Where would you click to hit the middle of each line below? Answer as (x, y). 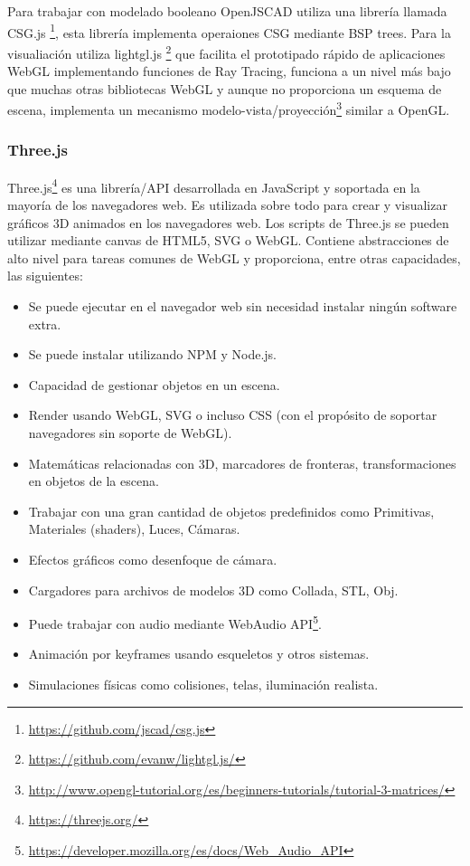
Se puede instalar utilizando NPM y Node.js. (152, 354)
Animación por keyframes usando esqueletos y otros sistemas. (199, 654)
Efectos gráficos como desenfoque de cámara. (153, 559)
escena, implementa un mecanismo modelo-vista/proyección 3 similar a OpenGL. (229, 108)
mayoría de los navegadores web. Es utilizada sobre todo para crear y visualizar (227, 205)
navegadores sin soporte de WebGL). (130, 432)
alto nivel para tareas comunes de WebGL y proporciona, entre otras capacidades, (234, 257)
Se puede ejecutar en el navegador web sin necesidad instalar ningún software (243, 305)
